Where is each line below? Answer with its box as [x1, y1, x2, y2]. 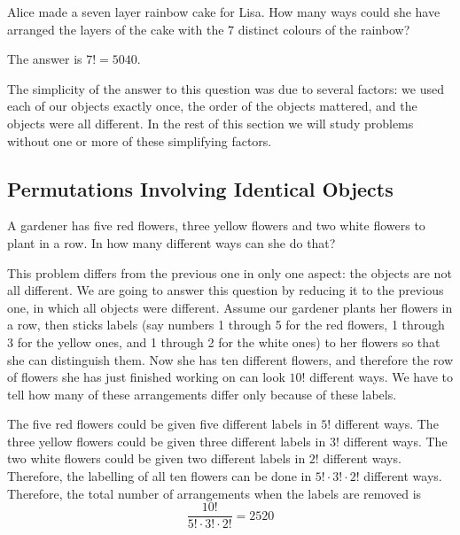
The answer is [7, 50, 82, 68]
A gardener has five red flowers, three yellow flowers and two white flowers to [7, 216, 425, 235]
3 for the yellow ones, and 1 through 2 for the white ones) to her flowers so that [7, 332, 441, 351]
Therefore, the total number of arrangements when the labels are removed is [7, 484, 422, 502]
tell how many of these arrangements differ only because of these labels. [7, 384, 397, 403]
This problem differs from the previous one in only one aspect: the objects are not [7, 263, 452, 282]
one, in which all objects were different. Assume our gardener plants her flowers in [7, 298, 453, 316]
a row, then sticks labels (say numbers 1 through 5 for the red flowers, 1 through [7, 315, 445, 334]
